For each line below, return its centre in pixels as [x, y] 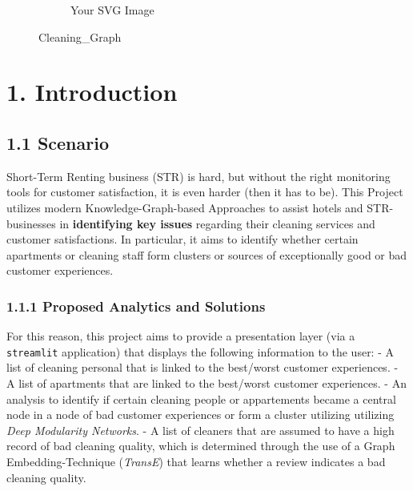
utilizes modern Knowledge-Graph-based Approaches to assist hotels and [185, 207]
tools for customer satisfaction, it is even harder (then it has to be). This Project [205, 192]
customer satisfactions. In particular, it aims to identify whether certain [182, 239]
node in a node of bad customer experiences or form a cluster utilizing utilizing [200, 415]
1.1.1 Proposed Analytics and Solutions [136, 306]
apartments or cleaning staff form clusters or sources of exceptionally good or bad [207, 254]
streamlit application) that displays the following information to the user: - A [200, 351]
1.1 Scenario [58, 142]
